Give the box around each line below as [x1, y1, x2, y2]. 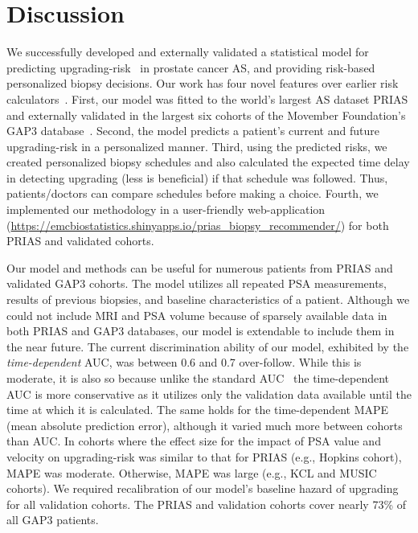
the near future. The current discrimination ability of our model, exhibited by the [6, 338, 409, 355]
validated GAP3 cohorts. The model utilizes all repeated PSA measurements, [6, 275, 387, 292]
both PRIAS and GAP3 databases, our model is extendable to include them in [6, 322, 395, 339]
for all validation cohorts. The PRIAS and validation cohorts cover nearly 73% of [6, 495, 406, 512]
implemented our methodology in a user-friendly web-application [6, 201, 326, 218]
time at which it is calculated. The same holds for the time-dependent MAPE [6, 401, 389, 418]
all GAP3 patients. [6, 511, 99, 528]
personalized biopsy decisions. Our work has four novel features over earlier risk [6, 75, 399, 92]
